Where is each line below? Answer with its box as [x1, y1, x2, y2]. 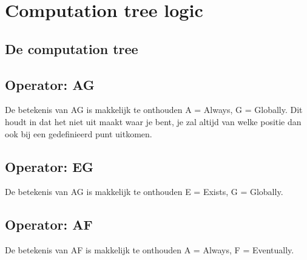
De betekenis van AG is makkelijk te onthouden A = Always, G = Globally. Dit [5, 103, 303, 116]
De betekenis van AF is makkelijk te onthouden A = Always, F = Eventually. [5, 244, 294, 256]
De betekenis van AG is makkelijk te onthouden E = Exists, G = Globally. [5, 185, 283, 198]
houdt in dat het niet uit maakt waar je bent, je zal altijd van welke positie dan [5, 115, 302, 128]
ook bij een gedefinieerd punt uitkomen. [5, 127, 152, 140]
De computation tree [5, 39, 138, 58]
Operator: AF [5, 215, 93, 234]
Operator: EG [5, 157, 94, 176]
